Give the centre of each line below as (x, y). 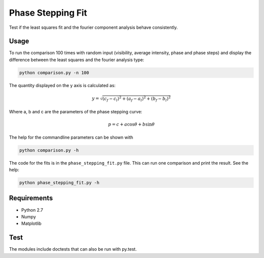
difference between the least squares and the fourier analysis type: (77, 60)
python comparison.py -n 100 (54, 73)
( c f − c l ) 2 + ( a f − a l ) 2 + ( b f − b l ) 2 (137, 99)
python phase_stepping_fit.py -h (59, 183)
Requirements (31, 198)
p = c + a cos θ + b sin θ (132, 124)
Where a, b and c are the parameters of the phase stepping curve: (76, 112)
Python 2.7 (32, 210)
